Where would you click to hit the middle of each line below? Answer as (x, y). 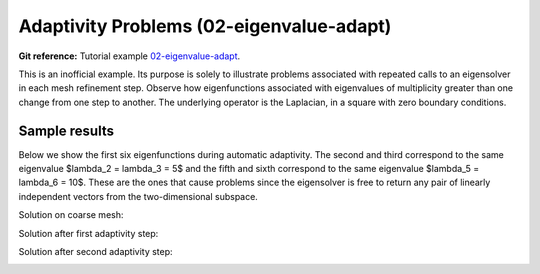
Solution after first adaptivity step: (88, 233)
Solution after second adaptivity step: (96, 251)
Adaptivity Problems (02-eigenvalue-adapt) (205, 26)
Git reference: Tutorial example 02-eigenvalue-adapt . (129, 56)
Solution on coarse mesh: (71, 215)
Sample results (66, 130)
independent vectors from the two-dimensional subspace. (138, 196)
